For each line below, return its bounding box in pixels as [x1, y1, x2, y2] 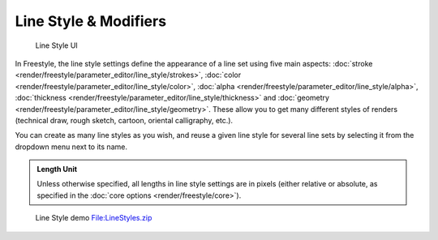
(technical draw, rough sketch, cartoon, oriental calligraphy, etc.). [15, 115, 234, 125]
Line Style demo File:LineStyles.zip [35, 213, 152, 223]
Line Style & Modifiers [15, 12, 166, 30]
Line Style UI [35, 41, 79, 50]
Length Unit [36, 165, 77, 174]
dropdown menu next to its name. [15, 142, 127, 152]
